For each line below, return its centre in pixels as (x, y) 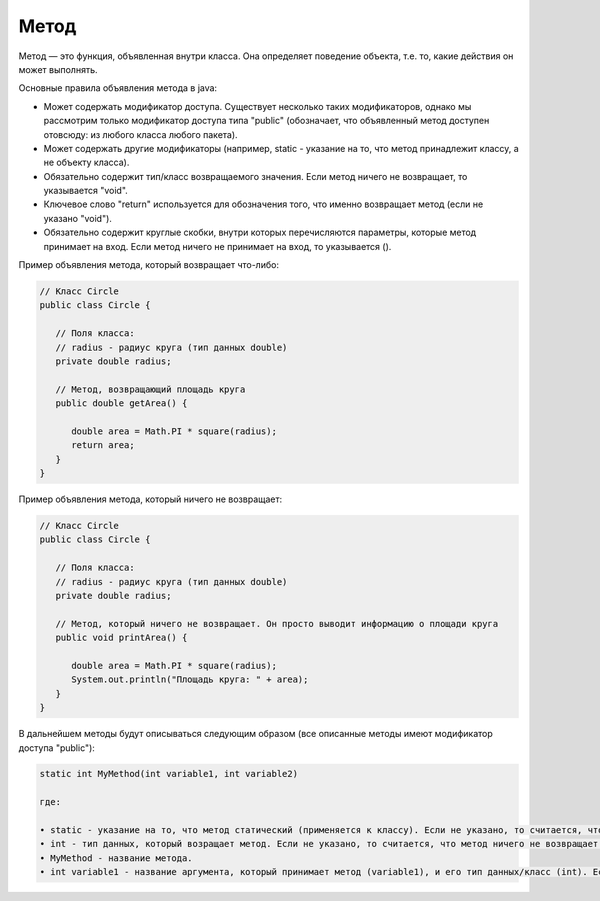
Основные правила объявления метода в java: (118, 88)
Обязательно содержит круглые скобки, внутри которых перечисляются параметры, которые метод (260, 232)
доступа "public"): (56, 747)
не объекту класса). (86, 162)
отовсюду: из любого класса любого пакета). (141, 134)
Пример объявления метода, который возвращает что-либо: (149, 265)
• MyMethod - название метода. (116, 858)
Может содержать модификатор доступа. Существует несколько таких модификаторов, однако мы (257, 106)
